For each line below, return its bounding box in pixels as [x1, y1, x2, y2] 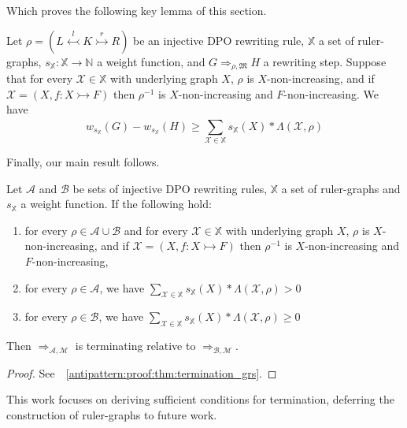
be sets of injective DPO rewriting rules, [72, 180, 268, 196]
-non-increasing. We [283, 85, 379, 102]
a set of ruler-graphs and [281, 180, 401, 196]
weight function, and [105, 53, 205, 69]
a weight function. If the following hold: [20, 195, 212, 212]
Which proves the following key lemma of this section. [6, 2, 267, 18]
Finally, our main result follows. [6, 153, 160, 169]
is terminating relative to [75, 337, 196, 354]
